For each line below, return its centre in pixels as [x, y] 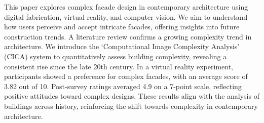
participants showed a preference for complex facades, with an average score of [126, 76]
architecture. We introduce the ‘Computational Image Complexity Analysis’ [122, 46]
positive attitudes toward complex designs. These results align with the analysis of [132, 96]
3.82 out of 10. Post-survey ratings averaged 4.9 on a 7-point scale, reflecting [123, 86]
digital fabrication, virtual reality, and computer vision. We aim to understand [126, 16]
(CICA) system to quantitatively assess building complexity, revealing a [116, 56]
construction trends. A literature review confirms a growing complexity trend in [128, 36]
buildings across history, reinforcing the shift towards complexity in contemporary [131, 106]
